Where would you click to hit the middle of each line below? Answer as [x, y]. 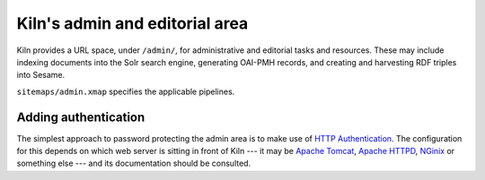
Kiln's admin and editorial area [132, 23]
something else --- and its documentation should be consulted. [134, 163]
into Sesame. [41, 75]
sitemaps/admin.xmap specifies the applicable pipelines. [126, 91]
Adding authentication [81, 117]
